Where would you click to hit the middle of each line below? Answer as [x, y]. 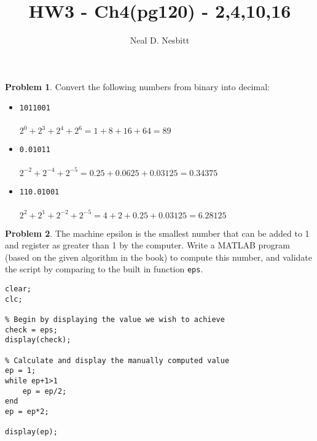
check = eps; [31, 330]
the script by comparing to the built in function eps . [104, 269]
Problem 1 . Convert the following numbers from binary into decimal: [137, 86]
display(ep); [31, 432]
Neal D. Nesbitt [160, 40]
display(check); [38, 340]
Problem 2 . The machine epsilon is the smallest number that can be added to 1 [157, 233]
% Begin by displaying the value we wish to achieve [115, 319]
